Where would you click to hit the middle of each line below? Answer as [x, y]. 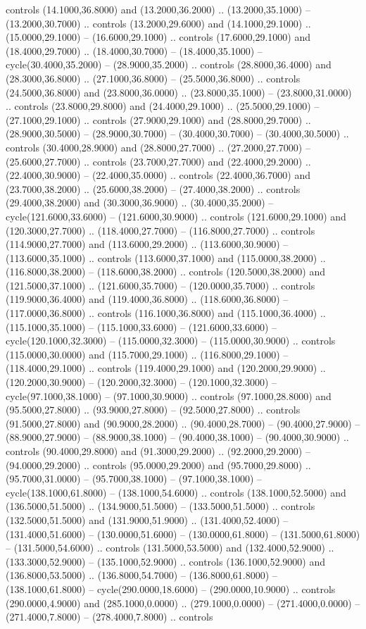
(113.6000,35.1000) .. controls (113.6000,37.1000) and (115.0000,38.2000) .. [166, 257]
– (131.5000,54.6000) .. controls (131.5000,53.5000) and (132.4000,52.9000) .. [170, 548]
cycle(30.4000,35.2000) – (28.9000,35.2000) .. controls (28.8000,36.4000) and [169, 64]
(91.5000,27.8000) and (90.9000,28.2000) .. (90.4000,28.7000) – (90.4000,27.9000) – [183, 423]
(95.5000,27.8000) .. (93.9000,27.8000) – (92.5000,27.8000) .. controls [153, 410]
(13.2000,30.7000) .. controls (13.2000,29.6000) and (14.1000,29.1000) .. [158, 23]
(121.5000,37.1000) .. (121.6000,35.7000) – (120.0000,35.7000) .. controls [160, 285]
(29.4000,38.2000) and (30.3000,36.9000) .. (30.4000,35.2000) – [140, 203]
